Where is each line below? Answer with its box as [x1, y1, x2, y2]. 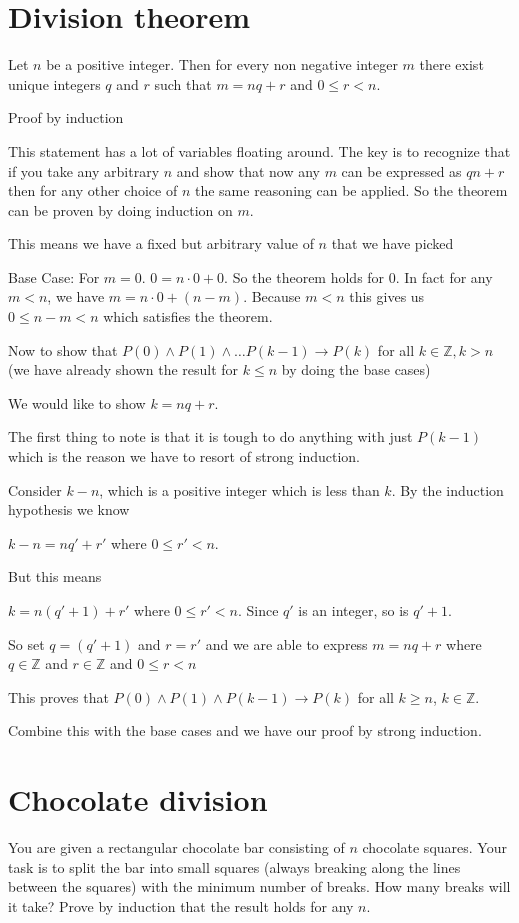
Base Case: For [8, 266, 100, 287]
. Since [237, 600, 279, 620]
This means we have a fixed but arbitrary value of [8, 233, 314, 254]
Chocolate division [8, 779, 268, 820]
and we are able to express [205, 633, 368, 654]
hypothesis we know [8, 499, 130, 520]
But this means [8, 566, 102, 587]
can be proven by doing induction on [8, 199, 233, 220]
